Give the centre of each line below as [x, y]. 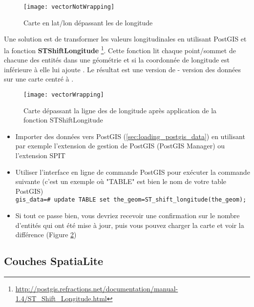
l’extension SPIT [40, 155]
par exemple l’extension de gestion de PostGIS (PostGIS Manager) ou [120, 146]
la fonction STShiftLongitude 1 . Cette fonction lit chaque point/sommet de [120, 49]
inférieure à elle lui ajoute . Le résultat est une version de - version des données [122, 69]
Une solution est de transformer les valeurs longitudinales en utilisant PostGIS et [125, 39]
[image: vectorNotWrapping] [69, 7]
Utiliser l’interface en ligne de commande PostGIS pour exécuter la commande [133, 172]
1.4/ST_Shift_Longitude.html [61, 298]
